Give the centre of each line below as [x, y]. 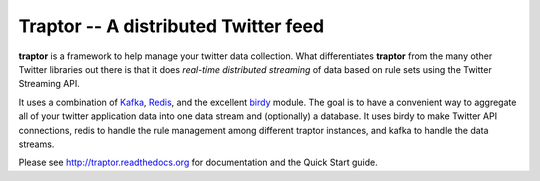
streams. [36, 144]
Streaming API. [49, 84]
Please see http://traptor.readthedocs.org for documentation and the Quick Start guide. [198, 162]
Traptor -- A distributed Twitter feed [171, 26]
